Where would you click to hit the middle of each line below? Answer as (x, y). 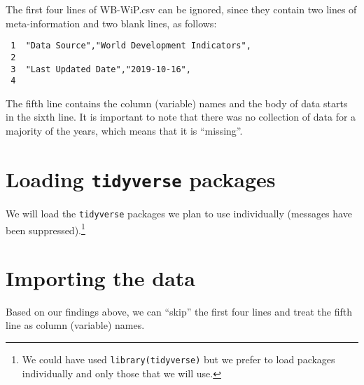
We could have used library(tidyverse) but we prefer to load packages (178, 359)
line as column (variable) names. (75, 325)
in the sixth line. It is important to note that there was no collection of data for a (181, 117)
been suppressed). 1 (45, 229)
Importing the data (100, 277)
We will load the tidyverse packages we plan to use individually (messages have (179, 213)
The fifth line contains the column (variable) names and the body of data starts (177, 103)
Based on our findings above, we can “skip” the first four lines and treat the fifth (179, 311)
